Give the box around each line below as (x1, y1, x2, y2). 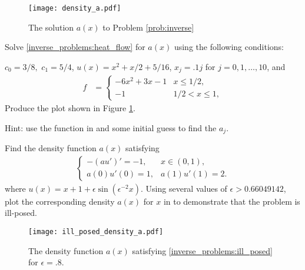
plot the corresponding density (5, 195, 115, 207)
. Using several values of (141, 182, 227, 194)
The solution (28, 21, 74, 33)
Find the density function (5, 142, 97, 154)
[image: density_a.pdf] (28, 4, 121, 12)
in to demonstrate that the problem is (163, 195, 300, 207)
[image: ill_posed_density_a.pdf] (28, 227, 164, 236)
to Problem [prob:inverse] (102, 21, 194, 33)
